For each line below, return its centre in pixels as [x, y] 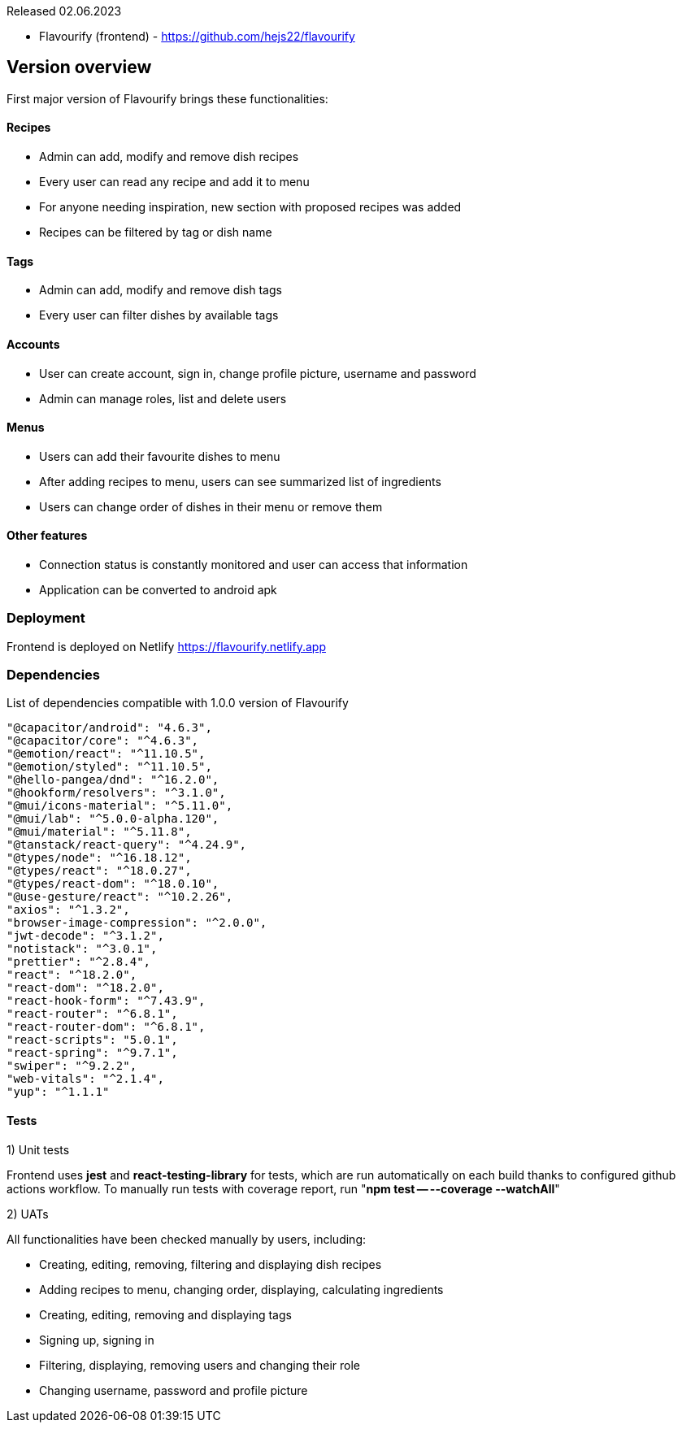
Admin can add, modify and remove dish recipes [169, 157]
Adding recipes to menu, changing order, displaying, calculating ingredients [241, 1289]
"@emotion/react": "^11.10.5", [106, 754]
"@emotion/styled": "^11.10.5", [109, 767]
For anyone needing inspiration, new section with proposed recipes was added [250, 207]
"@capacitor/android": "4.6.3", [109, 728]
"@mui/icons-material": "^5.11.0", [120, 806]
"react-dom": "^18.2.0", [85, 988]
